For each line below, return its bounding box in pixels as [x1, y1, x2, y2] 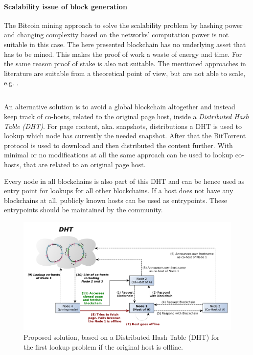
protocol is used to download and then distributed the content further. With [4, 140, 233, 150]
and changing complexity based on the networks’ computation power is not [4, 29, 229, 40]
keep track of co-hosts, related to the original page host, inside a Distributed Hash [4, 111, 249, 121]
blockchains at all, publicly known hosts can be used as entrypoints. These [4, 195, 227, 205]
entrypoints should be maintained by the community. [4, 204, 163, 215]
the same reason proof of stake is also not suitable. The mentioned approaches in [4, 58, 246, 69]
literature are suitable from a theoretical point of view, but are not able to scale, [4, 68, 246, 78]
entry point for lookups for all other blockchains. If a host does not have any [4, 185, 233, 196]
